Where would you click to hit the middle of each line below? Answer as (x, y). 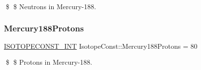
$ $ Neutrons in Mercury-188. (51, 6)
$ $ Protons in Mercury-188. (49, 62)
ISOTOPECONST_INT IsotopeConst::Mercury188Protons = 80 (101, 46)
